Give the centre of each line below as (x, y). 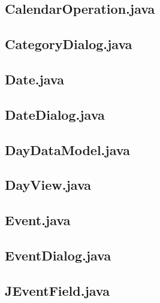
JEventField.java (57, 290)
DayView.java (48, 185)
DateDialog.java (55, 114)
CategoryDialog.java (69, 44)
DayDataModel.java (67, 149)
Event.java (38, 220)
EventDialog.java (58, 255)
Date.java (34, 79)
